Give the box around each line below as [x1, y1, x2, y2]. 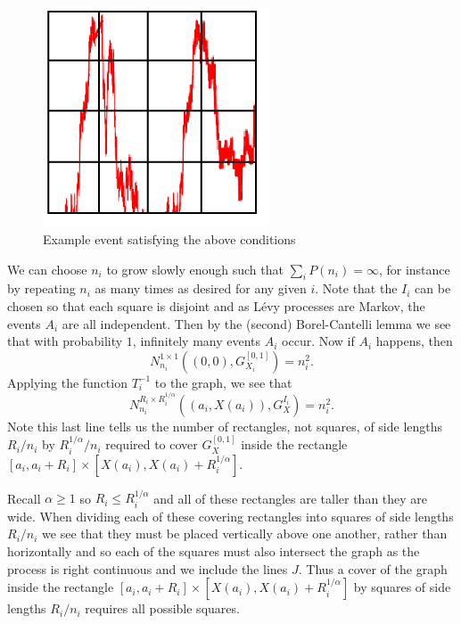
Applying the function [7, 373, 128, 391]
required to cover [105, 435, 198, 454]
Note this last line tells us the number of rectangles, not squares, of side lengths [7, 416, 443, 435]
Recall [7, 489, 41, 507]
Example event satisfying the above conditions [43, 229, 296, 248]
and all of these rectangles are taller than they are [153, 489, 428, 507]
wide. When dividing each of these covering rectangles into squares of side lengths [7, 506, 454, 525]
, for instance [378, 259, 450, 278]
